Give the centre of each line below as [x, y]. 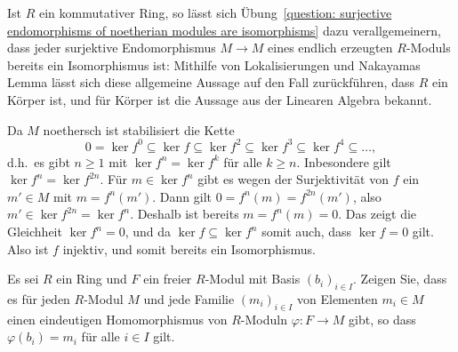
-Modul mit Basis [253, 279]
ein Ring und [92, 279]
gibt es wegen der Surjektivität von [293, 179]
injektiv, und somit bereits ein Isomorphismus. [189, 248]
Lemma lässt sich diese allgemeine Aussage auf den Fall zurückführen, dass [211, 82]
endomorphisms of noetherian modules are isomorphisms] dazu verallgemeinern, [224, 30]
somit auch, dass [307, 232]
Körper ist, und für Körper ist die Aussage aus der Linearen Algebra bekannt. [220, 99]
